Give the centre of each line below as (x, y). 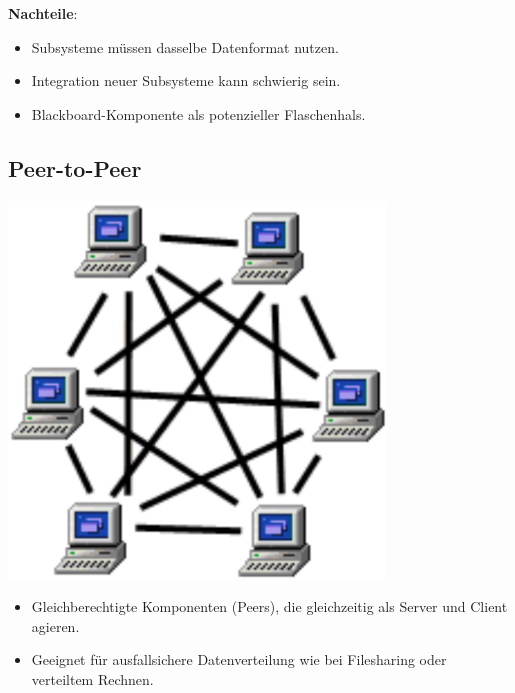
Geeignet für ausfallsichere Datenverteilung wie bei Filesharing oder (239, 659)
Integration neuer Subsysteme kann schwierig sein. (186, 80)
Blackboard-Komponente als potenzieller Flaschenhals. (198, 113)
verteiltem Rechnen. (92, 678)
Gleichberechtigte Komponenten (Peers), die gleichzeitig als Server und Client (269, 606)
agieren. (55, 625)
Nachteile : (43, 13)
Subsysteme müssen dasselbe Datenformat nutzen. (185, 46)
